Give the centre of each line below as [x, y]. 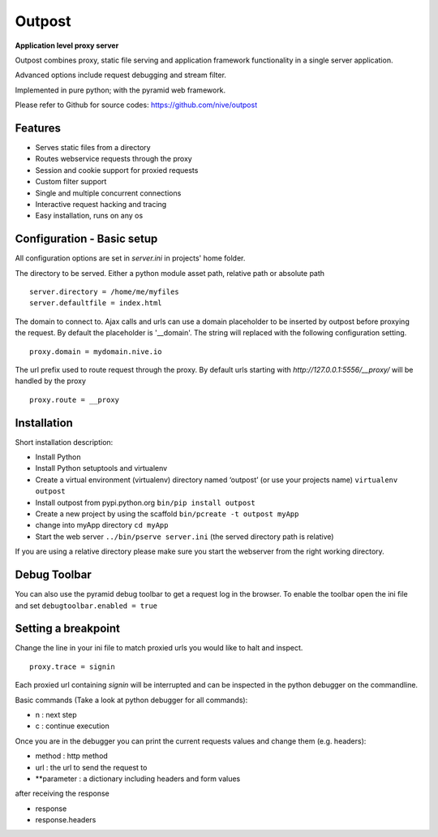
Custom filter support [71, 182]
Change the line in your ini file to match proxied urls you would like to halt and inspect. [159, 648]
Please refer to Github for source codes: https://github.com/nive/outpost [136, 105]
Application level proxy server [67, 45]
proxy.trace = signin [72, 667]
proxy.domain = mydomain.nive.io [96, 352]
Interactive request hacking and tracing [101, 204]
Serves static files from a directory [93, 148]
